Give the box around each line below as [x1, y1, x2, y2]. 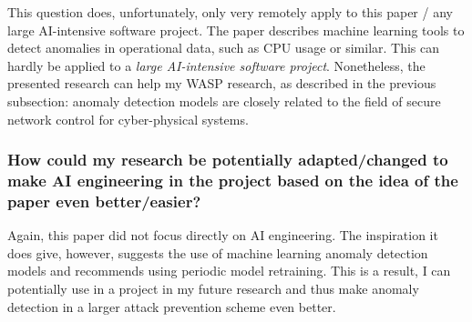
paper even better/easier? [7, 189, 201, 212]
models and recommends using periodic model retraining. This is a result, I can [7, 261, 451, 280]
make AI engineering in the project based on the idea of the [7, 169, 458, 191]
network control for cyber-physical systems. [7, 109, 249, 128]
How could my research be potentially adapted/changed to [7, 148, 448, 171]
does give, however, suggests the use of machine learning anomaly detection [7, 243, 428, 262]
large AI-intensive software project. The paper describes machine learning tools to [7, 20, 465, 39]
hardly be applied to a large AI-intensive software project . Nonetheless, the [7, 55, 426, 75]
